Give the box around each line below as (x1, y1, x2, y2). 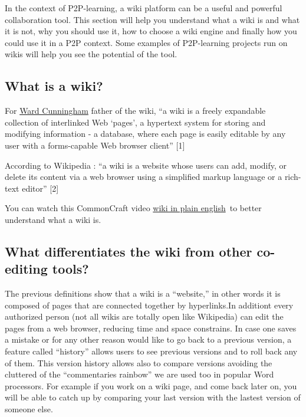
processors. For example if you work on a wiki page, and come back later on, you (5, 379, 297, 392)
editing (5, 260, 48, 278)
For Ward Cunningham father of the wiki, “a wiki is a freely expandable (5, 104, 266, 117)
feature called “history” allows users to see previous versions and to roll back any (5, 345, 298, 357)
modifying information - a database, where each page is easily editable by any (5, 127, 286, 140)
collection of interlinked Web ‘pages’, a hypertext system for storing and (5, 116, 266, 128)
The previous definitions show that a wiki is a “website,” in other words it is (5, 287, 281, 300)
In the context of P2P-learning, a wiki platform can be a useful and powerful (5, 2, 282, 14)
